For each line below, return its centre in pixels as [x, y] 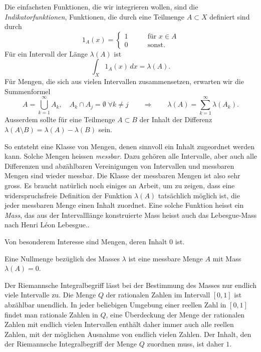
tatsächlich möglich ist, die [199, 195]
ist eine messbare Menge [166, 258]
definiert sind [230, 16]
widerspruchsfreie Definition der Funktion [68, 195]
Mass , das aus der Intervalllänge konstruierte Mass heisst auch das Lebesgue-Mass [131, 215]
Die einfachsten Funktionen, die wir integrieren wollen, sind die [101, 7]
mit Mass [227, 258]
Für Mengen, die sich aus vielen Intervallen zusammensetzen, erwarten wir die [124, 81]
